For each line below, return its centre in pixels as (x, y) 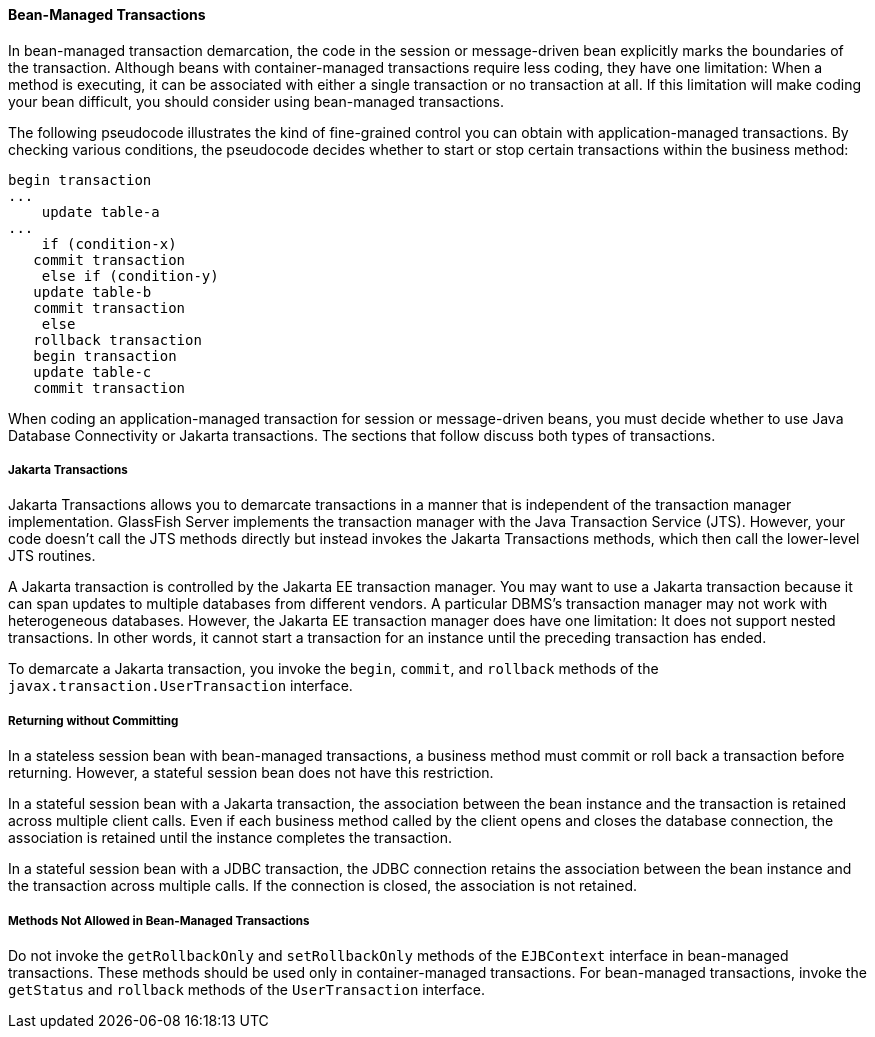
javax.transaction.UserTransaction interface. (180, 686)
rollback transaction (117, 339)
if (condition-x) (109, 243)
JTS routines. (52, 556)
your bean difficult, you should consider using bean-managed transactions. (256, 101)
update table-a (100, 211)
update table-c (92, 371)
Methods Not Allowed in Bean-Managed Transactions (159, 920)
